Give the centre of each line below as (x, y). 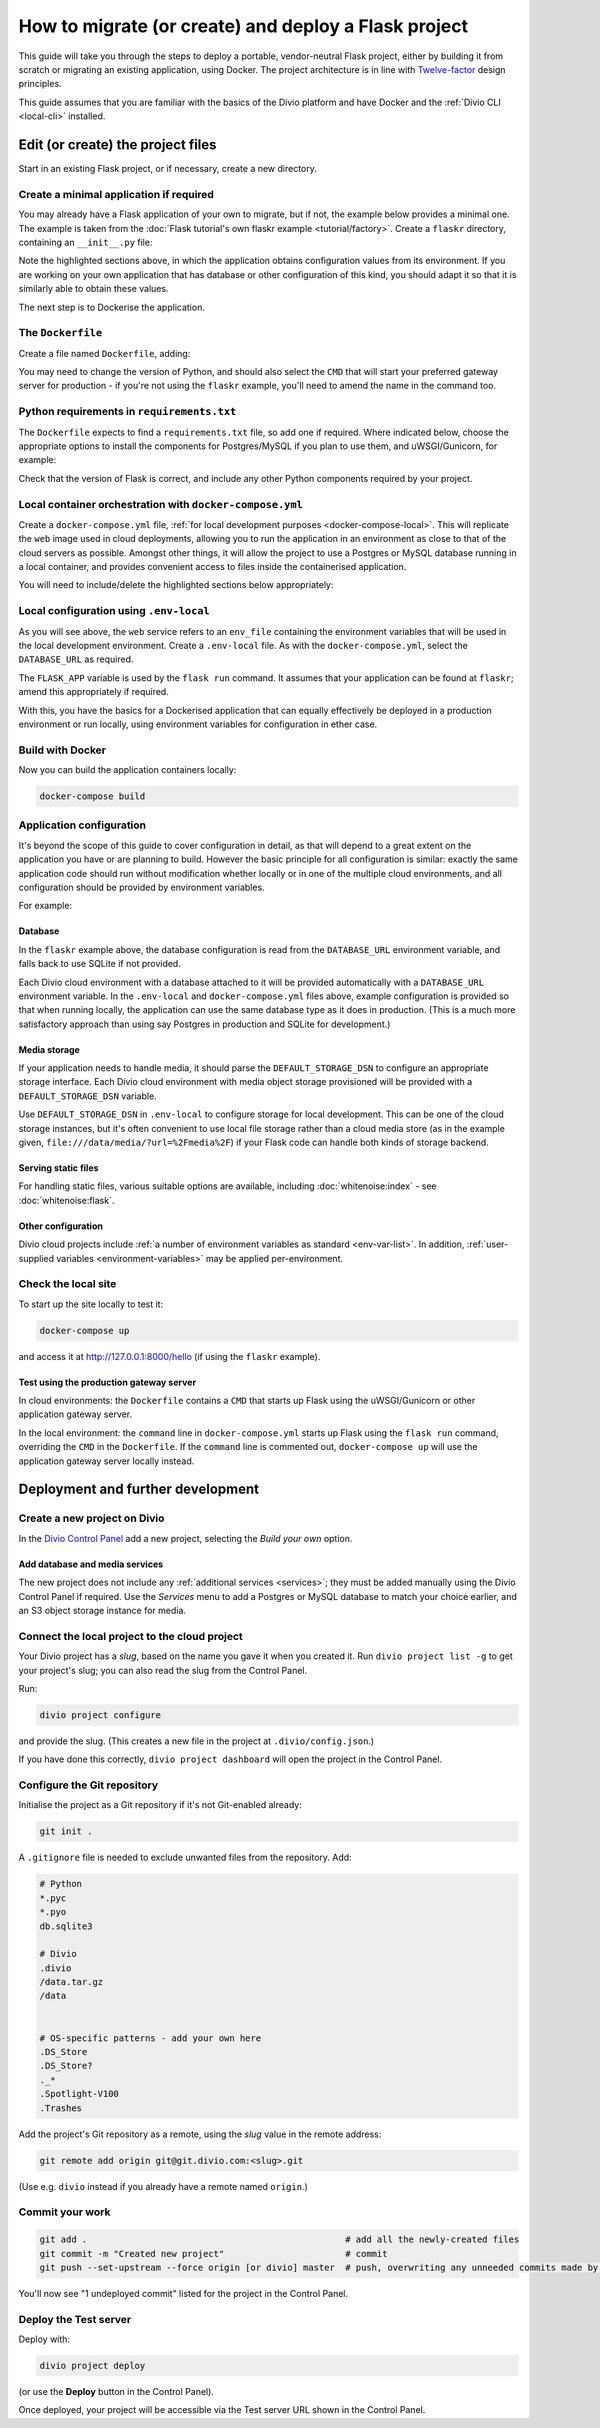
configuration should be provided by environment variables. (141, 887)
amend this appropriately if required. (93, 692)
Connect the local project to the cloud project (131, 1636)
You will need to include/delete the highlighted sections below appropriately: (176, 585)
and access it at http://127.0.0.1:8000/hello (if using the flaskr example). (169, 1356)
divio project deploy (92, 2365)
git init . (66, 1831)
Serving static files (58, 1168)
